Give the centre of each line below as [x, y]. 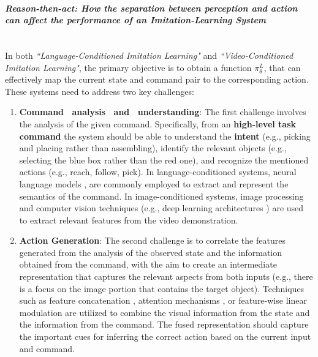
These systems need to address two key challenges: [100, 91]
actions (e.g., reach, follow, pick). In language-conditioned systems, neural [158, 172]
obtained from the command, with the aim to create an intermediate [148, 264]
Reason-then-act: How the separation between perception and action [151, 8]
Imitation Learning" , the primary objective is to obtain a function [128, 67]
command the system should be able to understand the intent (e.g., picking [165, 136]
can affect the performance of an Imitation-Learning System [136, 20]
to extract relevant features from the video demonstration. [129, 220]
